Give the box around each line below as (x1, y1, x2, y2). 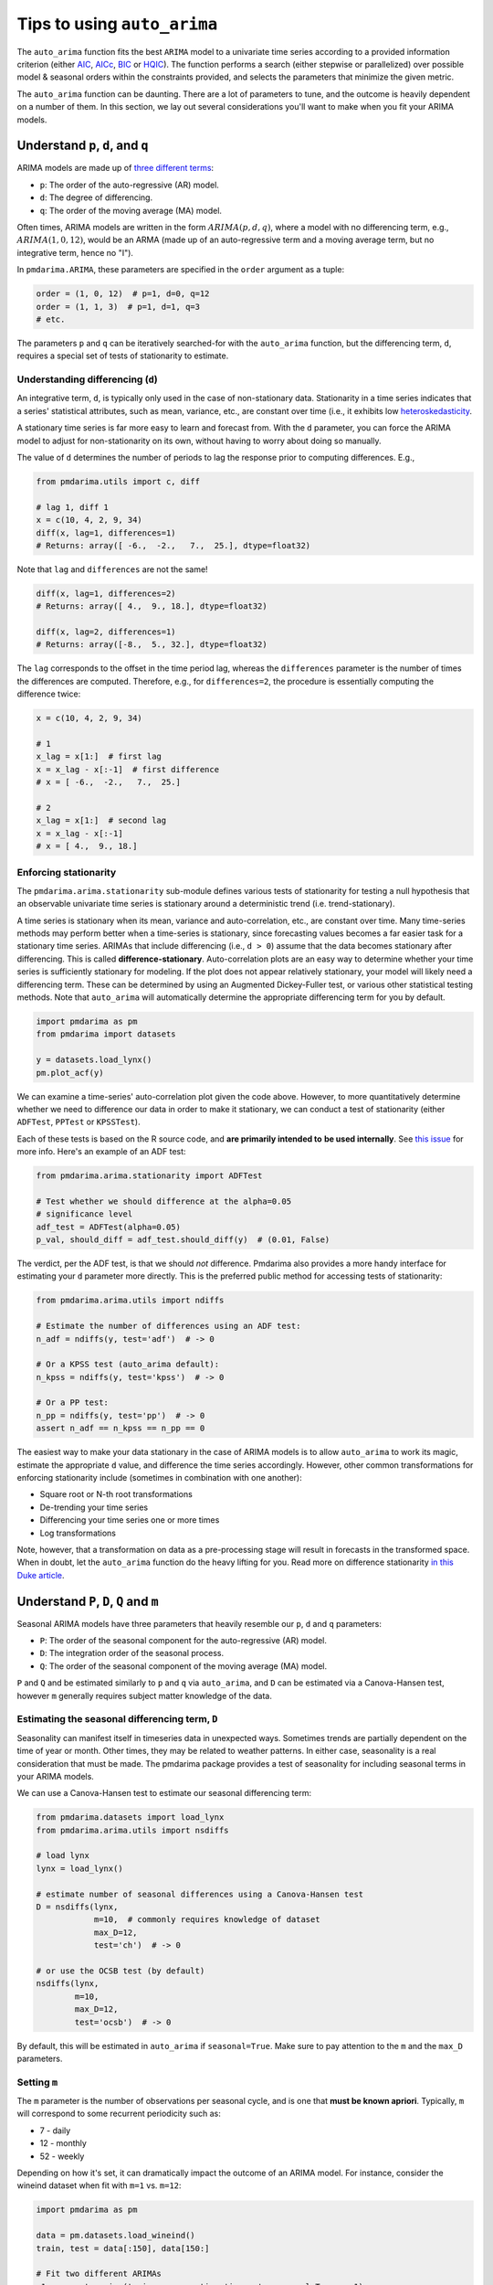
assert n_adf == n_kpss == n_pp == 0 (36, 1423, 205, 1434)
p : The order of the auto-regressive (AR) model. (39, 179, 219, 190)
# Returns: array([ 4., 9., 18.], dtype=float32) (36, 601, 268, 611)
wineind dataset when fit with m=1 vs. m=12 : (16, 2180, 182, 2191)
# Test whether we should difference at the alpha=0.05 (36, 1196, 292, 1206)
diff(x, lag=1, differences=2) (36, 588, 177, 599)
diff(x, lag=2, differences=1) (36, 627, 177, 637)
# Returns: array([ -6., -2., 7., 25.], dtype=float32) (36, 540, 311, 550)
